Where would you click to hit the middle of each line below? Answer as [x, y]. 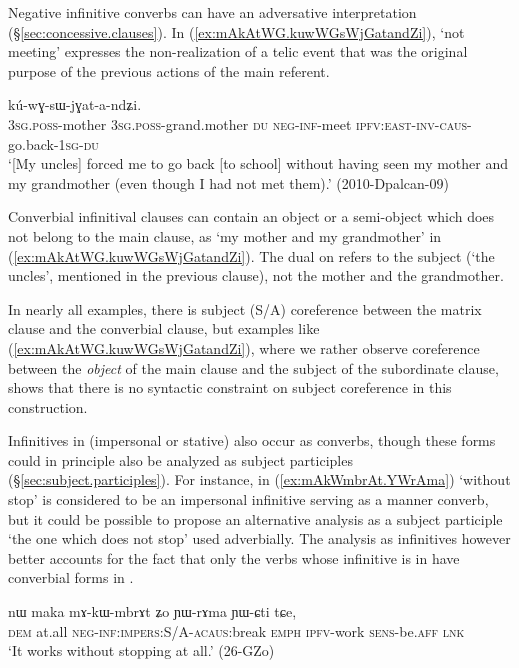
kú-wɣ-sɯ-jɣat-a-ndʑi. [75, 104]
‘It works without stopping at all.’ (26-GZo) [141, 650]
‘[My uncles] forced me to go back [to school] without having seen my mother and [258, 163]
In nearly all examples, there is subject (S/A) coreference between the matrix [245, 308]
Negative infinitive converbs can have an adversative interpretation [212, 12]
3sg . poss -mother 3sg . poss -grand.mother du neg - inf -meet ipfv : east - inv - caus [237, 123]
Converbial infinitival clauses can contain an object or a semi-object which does [251, 216]
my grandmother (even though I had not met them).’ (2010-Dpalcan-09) [228, 182]
